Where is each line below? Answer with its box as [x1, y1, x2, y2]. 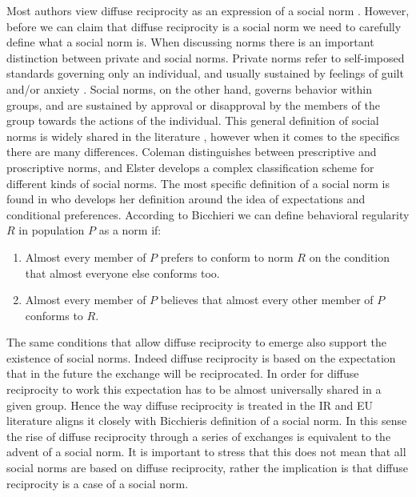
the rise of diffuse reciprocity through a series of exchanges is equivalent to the [6, 427, 391, 444]
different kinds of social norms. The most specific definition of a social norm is [6, 174, 390, 191]
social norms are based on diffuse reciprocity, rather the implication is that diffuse [6, 459, 408, 476]
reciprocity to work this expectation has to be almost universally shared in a [6, 381, 382, 398]
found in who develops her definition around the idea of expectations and [6, 190, 366, 207]
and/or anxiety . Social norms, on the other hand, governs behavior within [6, 80, 372, 97]
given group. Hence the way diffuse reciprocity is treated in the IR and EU [6, 396, 374, 413]
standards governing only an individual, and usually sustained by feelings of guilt [6, 65, 404, 82]
